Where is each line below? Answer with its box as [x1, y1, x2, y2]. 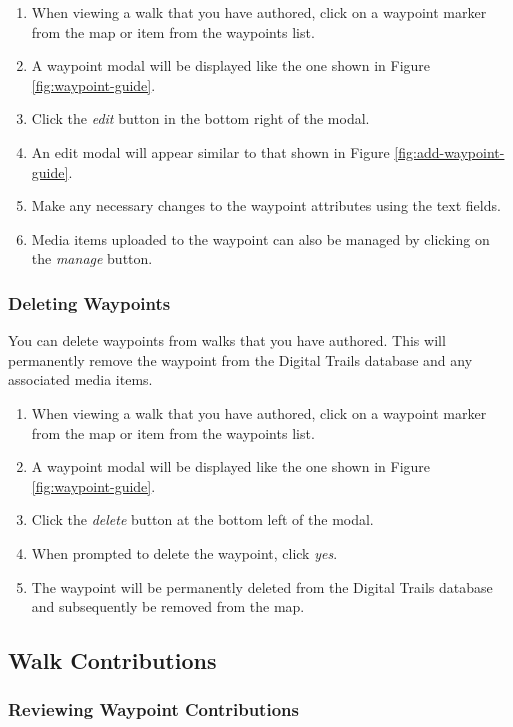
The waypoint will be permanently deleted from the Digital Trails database [31, 576, 493, 597]
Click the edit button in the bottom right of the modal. [31, 108, 370, 129]
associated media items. [8, 369, 153, 390]
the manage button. [31, 248, 153, 269]
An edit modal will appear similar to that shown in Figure [31, 141, 390, 162]
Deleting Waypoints [8, 290, 171, 315]
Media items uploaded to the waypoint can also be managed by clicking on [31, 228, 490, 249]
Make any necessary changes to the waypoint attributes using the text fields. [31, 195, 501, 216]
